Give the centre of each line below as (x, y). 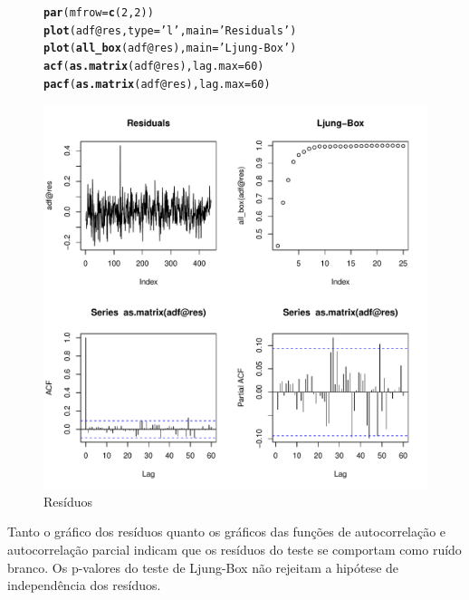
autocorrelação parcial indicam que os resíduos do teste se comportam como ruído (234, 550)
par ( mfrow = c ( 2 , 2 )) (99, 13)
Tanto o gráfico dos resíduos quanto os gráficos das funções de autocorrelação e (227, 532)
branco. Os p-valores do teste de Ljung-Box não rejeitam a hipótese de (203, 567)
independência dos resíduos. (84, 585)
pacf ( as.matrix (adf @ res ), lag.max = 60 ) (157, 84)
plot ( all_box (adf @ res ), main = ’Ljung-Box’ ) (170, 48)
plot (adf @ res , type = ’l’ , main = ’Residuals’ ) (170, 30)
